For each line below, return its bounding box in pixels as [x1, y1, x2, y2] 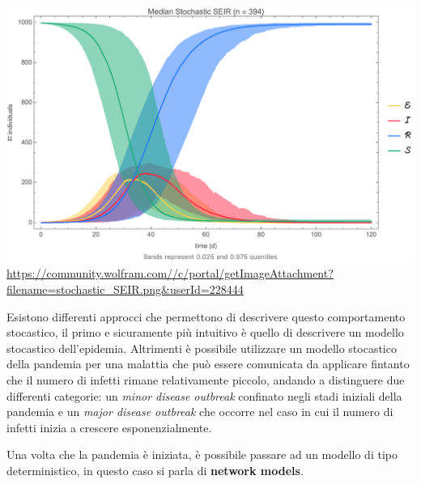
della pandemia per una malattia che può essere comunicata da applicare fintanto [6, 355, 410, 372]
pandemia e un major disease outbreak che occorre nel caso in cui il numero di [6, 403, 393, 420]
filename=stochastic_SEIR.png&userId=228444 [6, 280, 244, 297]
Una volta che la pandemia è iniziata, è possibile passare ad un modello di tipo [6, 446, 398, 463]
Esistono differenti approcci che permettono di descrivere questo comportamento [6, 308, 406, 325]
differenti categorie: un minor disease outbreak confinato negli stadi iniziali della [6, 387, 402, 404]
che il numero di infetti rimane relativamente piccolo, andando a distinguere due [6, 371, 405, 388]
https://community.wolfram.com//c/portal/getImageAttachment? [6, 265, 334, 282]
